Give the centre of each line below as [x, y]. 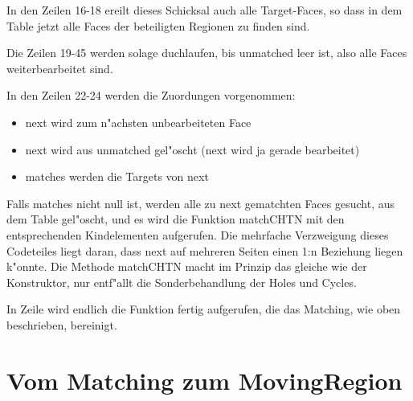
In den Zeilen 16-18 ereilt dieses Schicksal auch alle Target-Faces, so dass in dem [204, 10]
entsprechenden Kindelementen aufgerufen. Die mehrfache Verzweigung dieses [198, 234]
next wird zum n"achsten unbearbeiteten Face [138, 122]
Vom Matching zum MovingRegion [204, 380]
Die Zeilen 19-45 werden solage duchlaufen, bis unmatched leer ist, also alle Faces [207, 53]
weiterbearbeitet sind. [60, 68]
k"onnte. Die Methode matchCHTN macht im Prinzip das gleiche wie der [187, 266]
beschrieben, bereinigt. [62, 324]
